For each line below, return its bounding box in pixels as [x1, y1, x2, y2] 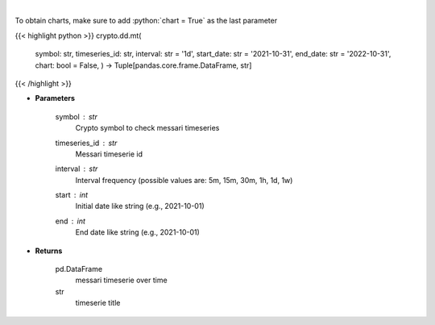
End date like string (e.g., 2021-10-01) [75, 227, 201, 237]
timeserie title [75, 298, 121, 308]
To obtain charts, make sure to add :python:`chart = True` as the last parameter [14, 16, 278, 26]
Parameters [35, 94, 76, 103]
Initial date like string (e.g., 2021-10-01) [75, 202, 205, 211]
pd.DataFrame [55, 265, 103, 274]
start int [55, 190, 89, 200]
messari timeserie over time [75, 275, 168, 285]
